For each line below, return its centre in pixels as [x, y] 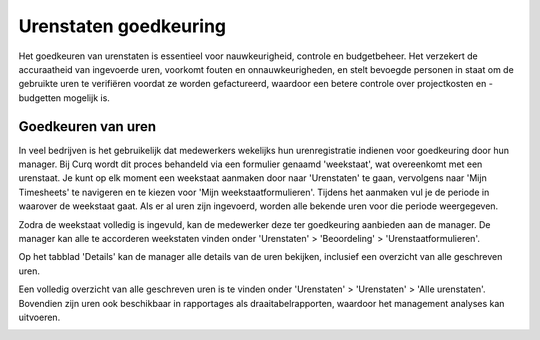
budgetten [40, 97]
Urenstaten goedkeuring [122, 26]
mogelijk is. [86, 97]
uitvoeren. [39, 317]
